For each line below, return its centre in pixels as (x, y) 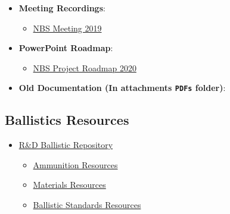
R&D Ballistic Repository (66, 145)
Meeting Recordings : (62, 8)
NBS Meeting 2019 (67, 28)
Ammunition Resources (75, 164)
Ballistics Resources (67, 120)
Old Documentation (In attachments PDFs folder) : (122, 88)
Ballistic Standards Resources (87, 205)
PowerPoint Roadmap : (66, 48)
